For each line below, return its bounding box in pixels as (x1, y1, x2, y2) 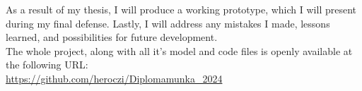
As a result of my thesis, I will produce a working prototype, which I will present (6, 2, 357, 16)
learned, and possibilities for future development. (6, 30, 218, 44)
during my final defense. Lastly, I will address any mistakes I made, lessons (6, 16, 330, 30)
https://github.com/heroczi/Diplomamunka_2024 (6, 71, 223, 85)
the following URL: (6, 57, 88, 72)
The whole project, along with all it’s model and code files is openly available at (6, 43, 353, 58)
